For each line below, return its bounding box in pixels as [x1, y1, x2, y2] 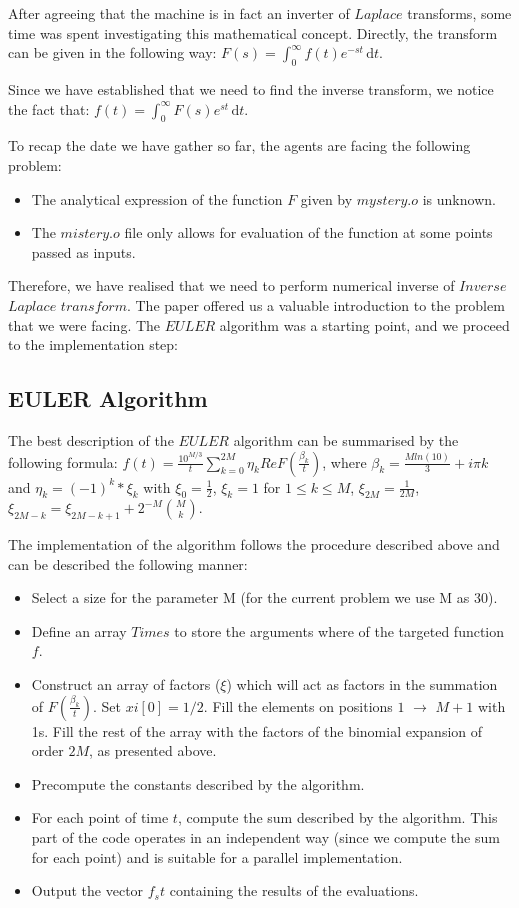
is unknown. [422, 188, 496, 209]
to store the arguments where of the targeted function [174, 620, 505, 641]
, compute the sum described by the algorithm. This [177, 807, 498, 828]
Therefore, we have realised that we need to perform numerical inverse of [8, 275, 455, 296]
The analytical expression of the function [31, 188, 283, 209]
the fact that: [8, 98, 90, 119]
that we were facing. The [8, 314, 161, 335]
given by [300, 188, 353, 209]
